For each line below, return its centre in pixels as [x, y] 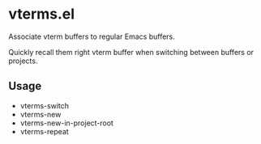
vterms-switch [45, 105]
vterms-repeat [44, 131]
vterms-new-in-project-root [66, 123]
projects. [23, 61]
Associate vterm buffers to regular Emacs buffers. [92, 36]
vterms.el [42, 14]
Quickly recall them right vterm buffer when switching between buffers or [131, 52]
